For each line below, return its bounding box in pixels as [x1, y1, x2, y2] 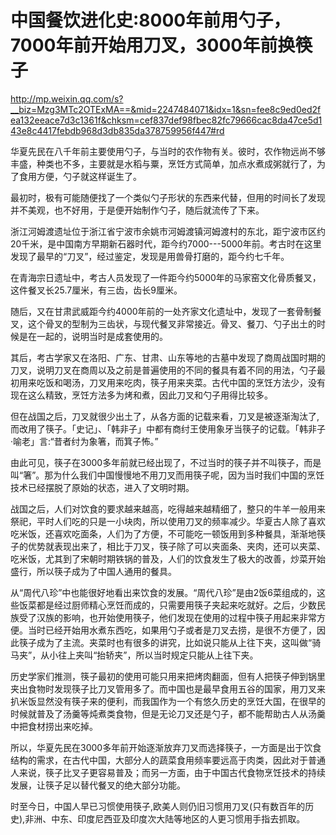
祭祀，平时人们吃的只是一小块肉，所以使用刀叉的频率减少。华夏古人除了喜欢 [10, 515, 326, 527]
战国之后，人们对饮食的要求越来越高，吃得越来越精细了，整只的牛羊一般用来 [10, 502, 326, 515]
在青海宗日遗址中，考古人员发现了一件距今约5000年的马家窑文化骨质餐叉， [10, 271, 322, 283]
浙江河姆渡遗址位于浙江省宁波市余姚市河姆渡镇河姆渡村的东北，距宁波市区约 [10, 225, 326, 237]
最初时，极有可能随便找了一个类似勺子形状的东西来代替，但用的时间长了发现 [10, 191, 326, 203]
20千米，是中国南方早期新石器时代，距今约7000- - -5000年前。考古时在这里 [10, 237, 322, 250]
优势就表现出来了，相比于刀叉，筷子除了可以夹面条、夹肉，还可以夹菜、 [27, 540, 326, 552]
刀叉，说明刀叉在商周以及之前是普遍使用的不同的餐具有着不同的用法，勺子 [10, 364, 317, 376]
